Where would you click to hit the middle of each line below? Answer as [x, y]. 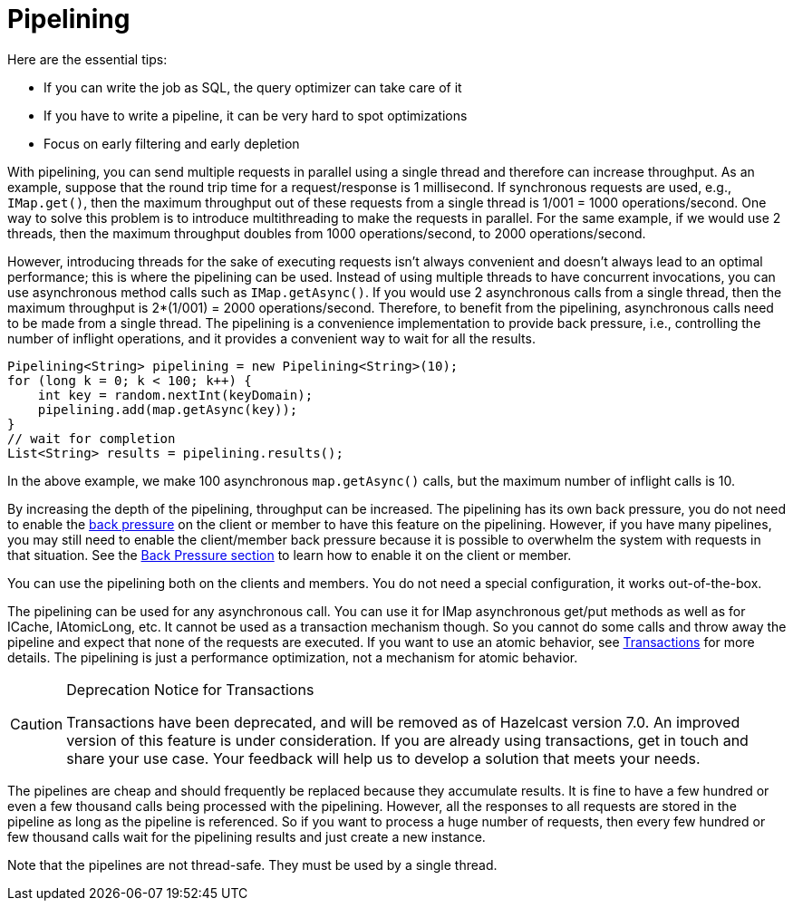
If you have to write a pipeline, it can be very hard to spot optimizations [256, 115]
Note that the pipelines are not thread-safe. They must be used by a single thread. [252, 865]
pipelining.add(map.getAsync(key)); [168, 409]
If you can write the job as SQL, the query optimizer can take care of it [253, 87]
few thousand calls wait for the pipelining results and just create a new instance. [247, 836]
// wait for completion [92, 438]
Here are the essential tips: [87, 59]
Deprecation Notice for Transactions [190, 689]
